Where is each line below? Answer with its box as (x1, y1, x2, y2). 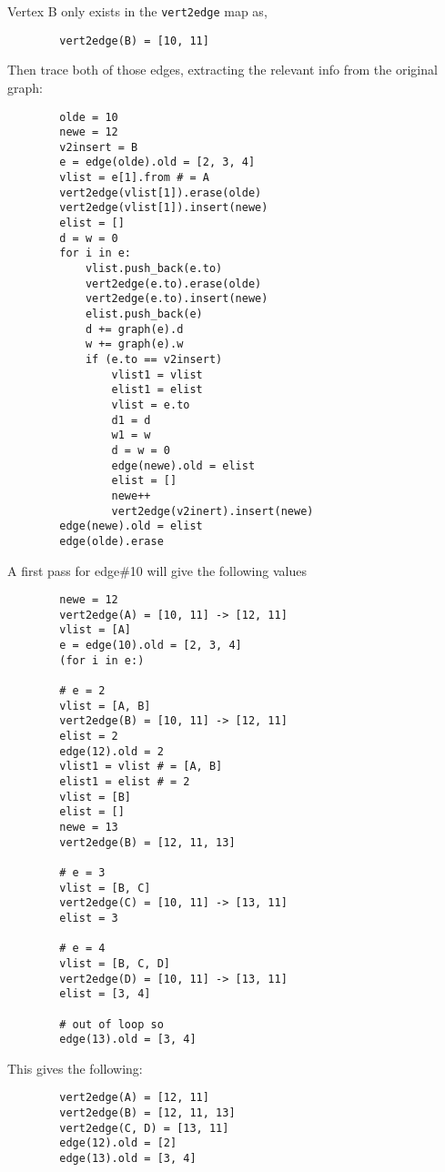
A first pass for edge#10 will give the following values (7, 561, 307, 580)
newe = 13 (59, 820, 118, 834)
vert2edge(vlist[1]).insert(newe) (59, 201, 268, 215)
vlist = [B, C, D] (59, 956, 170, 970)
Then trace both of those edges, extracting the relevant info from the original (7, 60, 438, 79)
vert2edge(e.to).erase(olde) (85, 277, 262, 290)
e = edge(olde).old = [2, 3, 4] (59, 156, 256, 169)
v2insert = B (59, 140, 138, 154)
